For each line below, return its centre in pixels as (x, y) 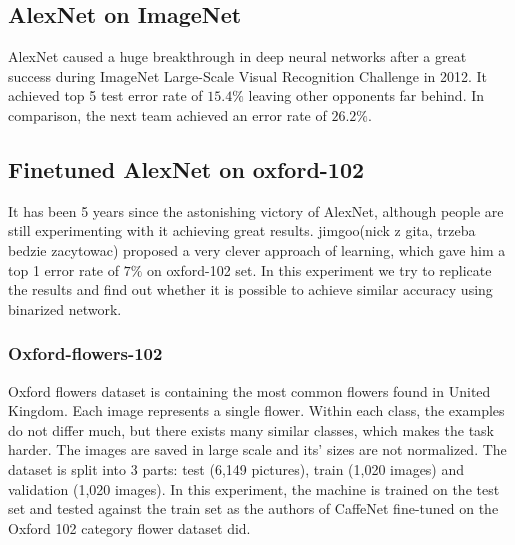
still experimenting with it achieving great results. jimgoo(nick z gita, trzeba (242, 230)
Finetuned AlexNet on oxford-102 (186, 168)
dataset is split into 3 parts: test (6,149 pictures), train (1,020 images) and (236, 468)
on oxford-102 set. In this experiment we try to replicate (319, 269)
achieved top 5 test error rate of (105, 95)
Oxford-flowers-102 (85, 353)
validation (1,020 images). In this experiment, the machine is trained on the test (254, 488)
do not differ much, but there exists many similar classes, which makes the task (251, 429)
